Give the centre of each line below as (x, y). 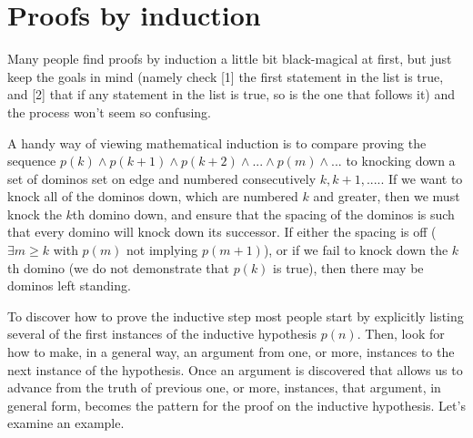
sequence (32, 161)
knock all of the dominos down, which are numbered (153, 196)
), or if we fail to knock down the (356, 250)
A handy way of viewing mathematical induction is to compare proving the (217, 143)
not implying (162, 250)
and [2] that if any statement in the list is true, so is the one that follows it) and (231, 94)
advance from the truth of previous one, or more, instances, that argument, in (224, 387)
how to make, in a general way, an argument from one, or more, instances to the (231, 352)
